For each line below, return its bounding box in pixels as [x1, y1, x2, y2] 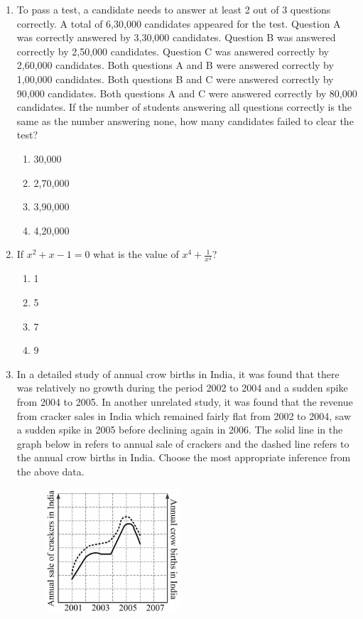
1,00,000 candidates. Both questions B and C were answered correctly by [16, 71, 334, 86]
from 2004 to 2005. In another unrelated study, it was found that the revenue [16, 394, 353, 409]
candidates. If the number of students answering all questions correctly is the [16, 99, 352, 114]
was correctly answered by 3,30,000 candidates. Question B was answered [16, 30, 336, 45]
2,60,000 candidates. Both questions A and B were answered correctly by [16, 58, 334, 72]
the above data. [16, 463, 85, 478]
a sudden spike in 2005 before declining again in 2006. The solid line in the [16, 422, 343, 437]
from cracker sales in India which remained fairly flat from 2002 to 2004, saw [16, 408, 352, 423]
